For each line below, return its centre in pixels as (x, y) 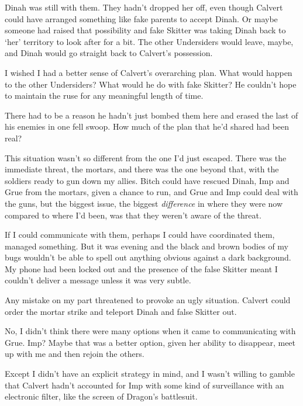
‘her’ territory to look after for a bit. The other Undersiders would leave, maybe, (149, 41)
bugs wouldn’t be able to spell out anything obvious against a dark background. (148, 257)
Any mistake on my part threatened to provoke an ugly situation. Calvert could (148, 300)
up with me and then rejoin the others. (75, 354)
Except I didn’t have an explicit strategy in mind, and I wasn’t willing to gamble (150, 374)
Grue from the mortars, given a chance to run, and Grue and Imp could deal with (151, 192)
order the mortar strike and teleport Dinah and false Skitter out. (121, 311)
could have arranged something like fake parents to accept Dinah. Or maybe (141, 18)
